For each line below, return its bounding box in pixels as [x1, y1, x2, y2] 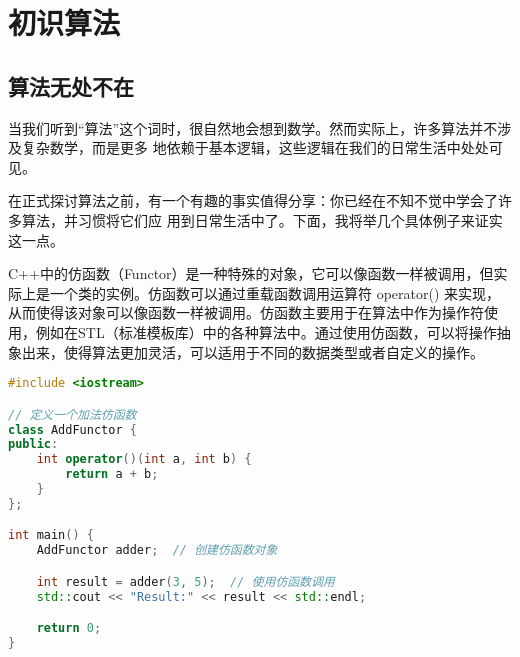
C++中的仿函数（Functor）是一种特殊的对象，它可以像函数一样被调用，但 [8, 263, 494, 284]
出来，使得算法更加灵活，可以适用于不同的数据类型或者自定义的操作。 [21, 341, 484, 362]
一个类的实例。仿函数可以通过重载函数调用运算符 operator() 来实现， [49, 282, 501, 303]
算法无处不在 [8, 70, 134, 101]
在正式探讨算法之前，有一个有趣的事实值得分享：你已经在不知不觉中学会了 [8, 190, 498, 211]
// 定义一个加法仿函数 [8, 407, 137, 422]
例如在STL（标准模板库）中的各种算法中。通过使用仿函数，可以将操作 [35, 321, 497, 342]
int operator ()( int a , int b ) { [36, 452, 252, 467]
